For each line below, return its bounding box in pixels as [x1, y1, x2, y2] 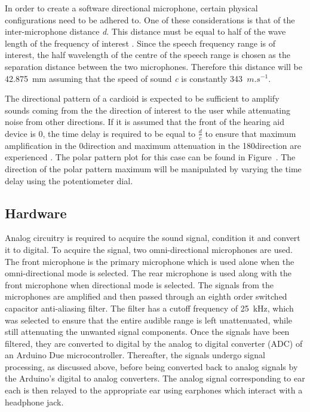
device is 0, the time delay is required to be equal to [5, 127, 196, 139]
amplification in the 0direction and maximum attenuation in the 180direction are [5, 139, 301, 151]
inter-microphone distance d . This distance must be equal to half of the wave [5, 25, 286, 38]
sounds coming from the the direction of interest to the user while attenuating [5, 103, 291, 116]
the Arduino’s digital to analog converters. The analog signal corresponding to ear [5, 372, 305, 384]
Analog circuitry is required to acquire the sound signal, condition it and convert [5, 231, 300, 244]
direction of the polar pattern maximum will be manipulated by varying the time [5, 162, 302, 175]
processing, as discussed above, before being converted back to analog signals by [5, 360, 298, 373]
